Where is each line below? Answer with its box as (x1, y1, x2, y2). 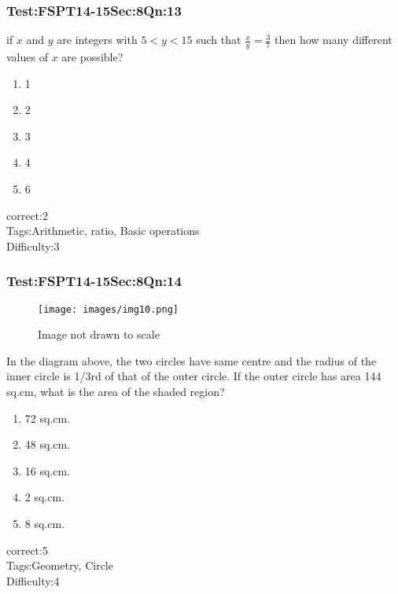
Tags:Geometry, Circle (6, 557, 113, 574)
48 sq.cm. (24, 436, 71, 453)
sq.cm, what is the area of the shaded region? (6, 383, 225, 400)
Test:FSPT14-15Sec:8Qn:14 (6, 271, 182, 291)
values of (6, 49, 48, 65)
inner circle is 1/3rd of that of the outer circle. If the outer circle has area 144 (6, 368, 381, 384)
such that (196, 31, 241, 48)
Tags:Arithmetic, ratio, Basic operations (6, 222, 200, 239)
